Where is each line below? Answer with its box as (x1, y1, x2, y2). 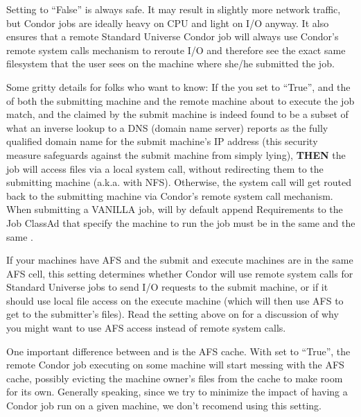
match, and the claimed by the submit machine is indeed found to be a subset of (6, 107, 349, 121)
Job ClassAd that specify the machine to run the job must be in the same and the (6, 215, 355, 230)
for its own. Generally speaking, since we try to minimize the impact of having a (6, 384, 348, 399)
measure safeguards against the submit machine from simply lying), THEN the (6, 147, 346, 162)
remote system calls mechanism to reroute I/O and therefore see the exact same (6, 42, 346, 57)
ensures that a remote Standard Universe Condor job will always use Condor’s (6, 29, 339, 44)
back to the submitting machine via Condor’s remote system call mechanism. (6, 188, 333, 203)
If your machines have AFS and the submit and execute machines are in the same (6, 253, 353, 267)
